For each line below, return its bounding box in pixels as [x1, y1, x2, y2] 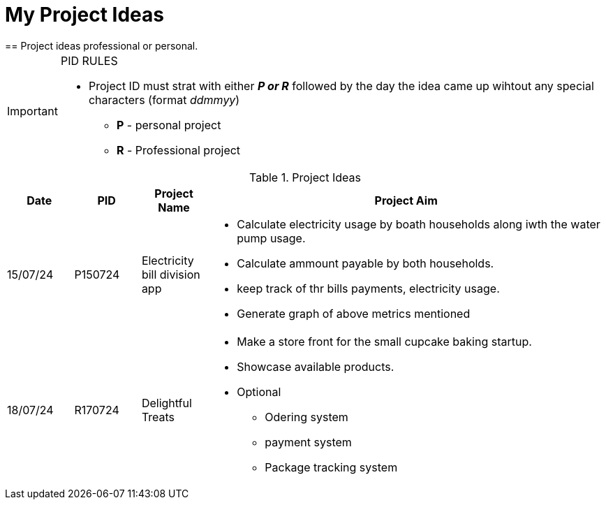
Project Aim [374, 193, 438, 207]
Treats [141, 409, 175, 424]
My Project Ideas [5, 3, 164, 27]
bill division [141, 267, 200, 281]
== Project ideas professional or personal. [5, 39, 198, 52]
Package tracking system [265, 460, 398, 474]
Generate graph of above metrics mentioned [237, 306, 471, 321]
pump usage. [237, 230, 306, 245]
